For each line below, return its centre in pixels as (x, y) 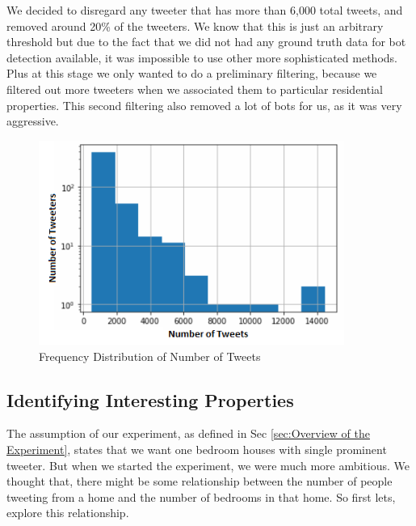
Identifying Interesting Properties (150, 399)
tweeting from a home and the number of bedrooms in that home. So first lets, (201, 496)
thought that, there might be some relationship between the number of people (200, 481)
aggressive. (33, 121)
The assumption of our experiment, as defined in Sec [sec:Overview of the (188, 433)
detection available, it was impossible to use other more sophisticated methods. (202, 57)
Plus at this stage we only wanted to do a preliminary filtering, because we (192, 73)
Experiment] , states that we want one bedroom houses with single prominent (197, 449)
